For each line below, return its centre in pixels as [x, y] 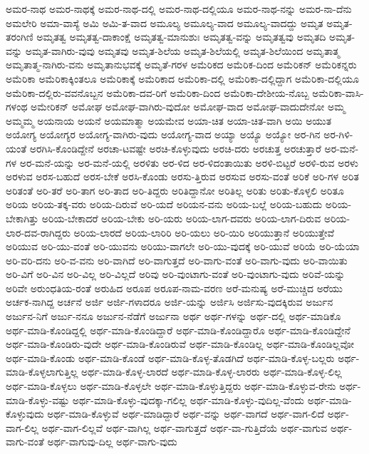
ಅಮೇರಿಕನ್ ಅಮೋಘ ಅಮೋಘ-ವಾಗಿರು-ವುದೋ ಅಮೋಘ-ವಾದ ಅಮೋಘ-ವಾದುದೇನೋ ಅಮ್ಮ [188, 107]
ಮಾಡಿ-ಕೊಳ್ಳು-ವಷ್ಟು [38, 399]
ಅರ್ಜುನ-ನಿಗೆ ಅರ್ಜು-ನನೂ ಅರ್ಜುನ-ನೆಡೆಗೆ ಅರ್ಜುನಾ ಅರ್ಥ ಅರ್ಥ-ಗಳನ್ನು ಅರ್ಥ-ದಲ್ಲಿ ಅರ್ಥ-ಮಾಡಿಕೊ [173, 316]
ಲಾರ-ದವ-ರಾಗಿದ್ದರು [38, 232]
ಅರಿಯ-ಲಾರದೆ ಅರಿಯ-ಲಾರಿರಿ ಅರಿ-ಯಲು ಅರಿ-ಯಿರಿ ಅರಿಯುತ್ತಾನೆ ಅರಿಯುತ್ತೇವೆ [204, 232]
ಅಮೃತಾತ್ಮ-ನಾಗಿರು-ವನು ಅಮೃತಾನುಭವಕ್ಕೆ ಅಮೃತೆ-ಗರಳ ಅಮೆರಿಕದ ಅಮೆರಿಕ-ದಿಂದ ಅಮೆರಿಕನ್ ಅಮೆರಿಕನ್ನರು [181, 65]
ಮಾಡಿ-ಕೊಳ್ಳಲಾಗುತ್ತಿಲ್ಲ [42, 372]
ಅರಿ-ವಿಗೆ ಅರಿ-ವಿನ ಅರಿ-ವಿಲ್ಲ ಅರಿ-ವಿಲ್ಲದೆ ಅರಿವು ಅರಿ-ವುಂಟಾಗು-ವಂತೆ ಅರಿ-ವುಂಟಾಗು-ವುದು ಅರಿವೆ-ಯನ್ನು [176, 274]
